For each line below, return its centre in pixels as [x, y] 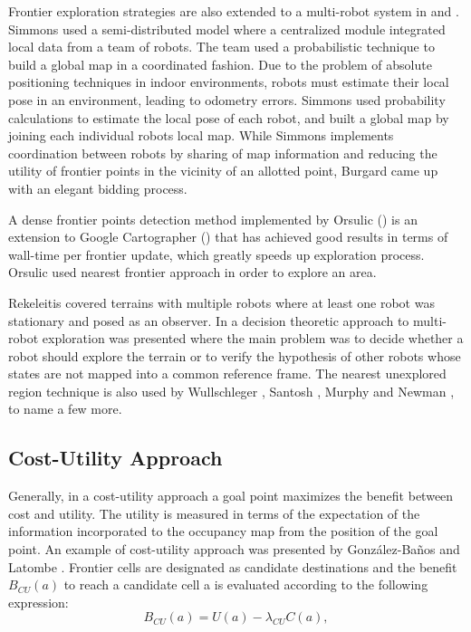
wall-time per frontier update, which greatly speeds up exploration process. [216, 254]
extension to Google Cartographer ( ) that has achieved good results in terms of [228, 237]
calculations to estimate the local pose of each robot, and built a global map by [229, 117]
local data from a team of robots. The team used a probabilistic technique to [221, 47]
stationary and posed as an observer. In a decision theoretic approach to [209, 320]
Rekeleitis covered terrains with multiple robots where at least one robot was [221, 302]
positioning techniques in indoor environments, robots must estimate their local [229, 82]
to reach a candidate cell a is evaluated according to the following [246, 584]
